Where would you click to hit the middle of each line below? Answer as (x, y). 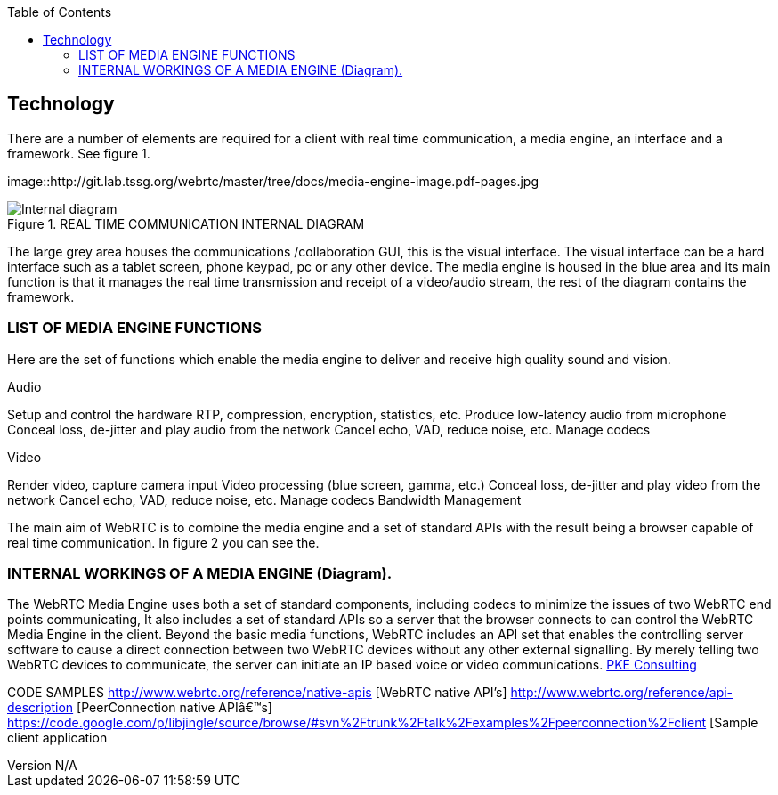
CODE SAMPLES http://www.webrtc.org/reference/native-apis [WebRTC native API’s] (257, 693)
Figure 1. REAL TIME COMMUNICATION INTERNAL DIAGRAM (186, 223)
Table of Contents (60, 12)
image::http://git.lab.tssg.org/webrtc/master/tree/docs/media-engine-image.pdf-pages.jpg (273, 181)
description (41, 708)
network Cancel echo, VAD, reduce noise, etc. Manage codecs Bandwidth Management (264, 499)
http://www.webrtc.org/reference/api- (622, 693)
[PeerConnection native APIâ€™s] (174, 708)
